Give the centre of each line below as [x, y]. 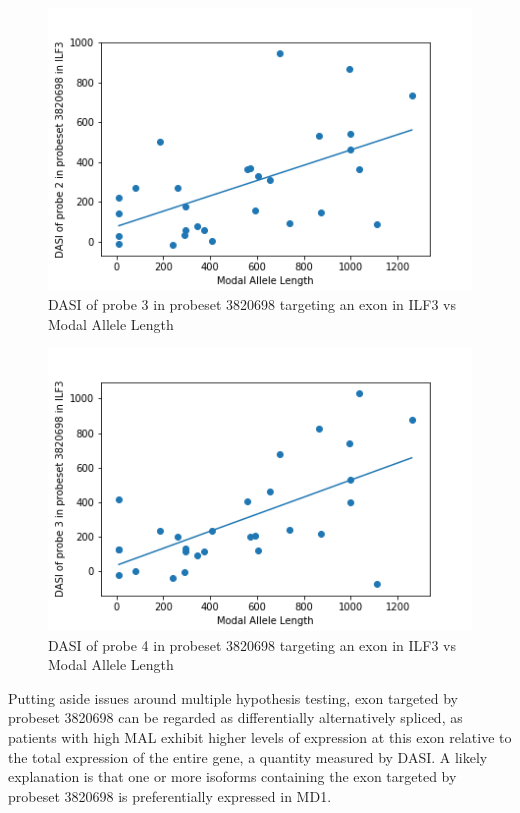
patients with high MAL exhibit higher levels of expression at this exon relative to [260, 737]
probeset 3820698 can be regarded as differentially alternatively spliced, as [235, 717]
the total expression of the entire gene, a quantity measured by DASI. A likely [248, 756]
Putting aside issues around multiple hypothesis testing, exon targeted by [233, 697]
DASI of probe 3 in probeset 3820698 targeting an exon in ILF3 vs [252, 304]
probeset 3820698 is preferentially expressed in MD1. [170, 795]
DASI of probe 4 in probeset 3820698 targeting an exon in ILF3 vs [252, 644]
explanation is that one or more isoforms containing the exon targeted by [232, 776]
